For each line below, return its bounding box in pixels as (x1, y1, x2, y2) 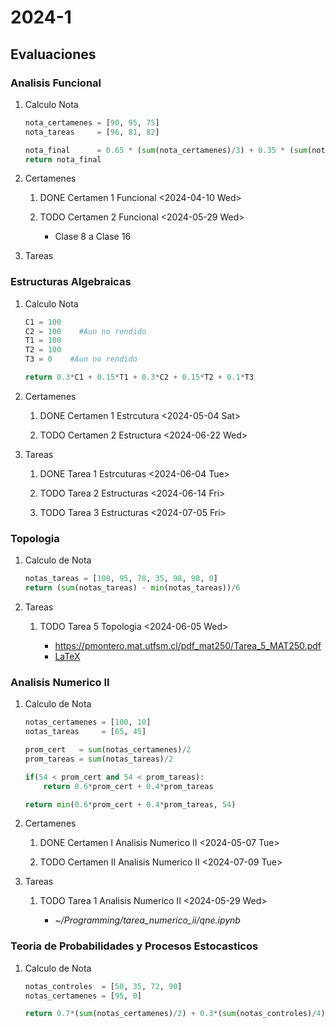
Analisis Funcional (10, 76, 102, 90)
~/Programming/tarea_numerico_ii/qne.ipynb (54, 914, 241, 926)
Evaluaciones (10, 46, 97, 63)
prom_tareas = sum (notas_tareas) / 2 (24, 754, 174, 764)
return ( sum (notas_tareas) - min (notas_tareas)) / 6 (24, 583, 241, 593)
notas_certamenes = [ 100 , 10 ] (24, 717, 152, 728)
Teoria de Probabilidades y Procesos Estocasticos (10, 939, 259, 953)
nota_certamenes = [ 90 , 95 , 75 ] (24, 117, 160, 128)
